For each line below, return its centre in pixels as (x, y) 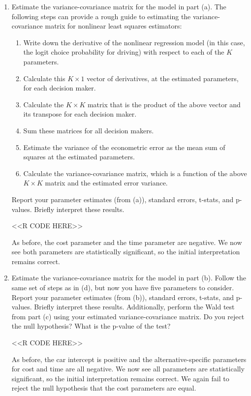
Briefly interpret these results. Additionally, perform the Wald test (134, 307)
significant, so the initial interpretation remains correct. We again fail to (120, 378)
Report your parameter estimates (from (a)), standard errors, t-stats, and (123, 199)
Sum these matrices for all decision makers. (89, 130)
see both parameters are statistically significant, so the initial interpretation (126, 252)
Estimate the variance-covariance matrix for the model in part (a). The (119, 6)
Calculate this (44, 78)
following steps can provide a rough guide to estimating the (101, 16)
